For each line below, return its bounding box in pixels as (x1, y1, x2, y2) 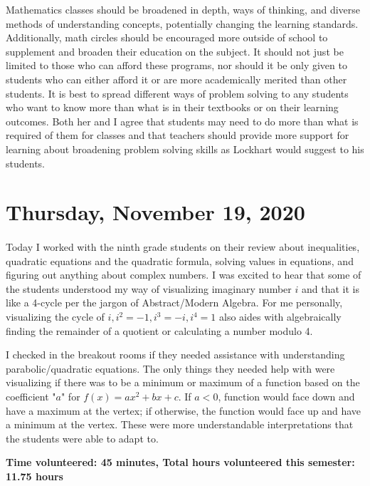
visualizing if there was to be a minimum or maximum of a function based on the (6, 375, 360, 390)
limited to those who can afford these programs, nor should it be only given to (6, 58, 347, 73)
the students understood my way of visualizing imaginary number (6, 281, 292, 296)
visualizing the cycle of (6, 309, 105, 324)
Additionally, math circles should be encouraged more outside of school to (6, 30, 328, 45)
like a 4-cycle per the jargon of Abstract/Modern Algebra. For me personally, (6, 295, 343, 310)
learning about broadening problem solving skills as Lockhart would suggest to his (6, 141, 364, 156)
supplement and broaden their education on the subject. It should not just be (6, 43, 344, 58)
